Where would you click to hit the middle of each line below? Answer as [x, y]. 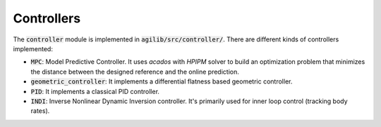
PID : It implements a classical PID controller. [95, 91]
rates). [40, 111]
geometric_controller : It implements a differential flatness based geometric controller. [162, 81]
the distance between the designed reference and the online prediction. [135, 72]
